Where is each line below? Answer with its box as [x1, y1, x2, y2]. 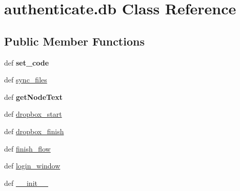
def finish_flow [4, 143, 51, 154]
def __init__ [4, 177, 48, 188]
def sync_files [4, 74, 47, 85]
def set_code [4, 57, 49, 68]
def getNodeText [4, 91, 63, 102]
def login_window [4, 160, 61, 171]
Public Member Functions [4, 33, 145, 49]
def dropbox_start [4, 109, 62, 119]
